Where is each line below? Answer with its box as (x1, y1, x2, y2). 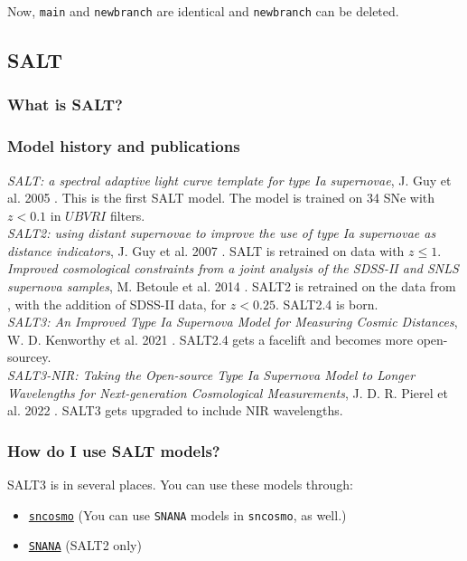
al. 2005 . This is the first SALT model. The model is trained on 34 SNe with (7, 188, 435, 207)
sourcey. (7, 347, 51, 366)
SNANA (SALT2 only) (28, 536, 142, 555)
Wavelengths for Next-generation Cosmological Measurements (7, 383, 345, 402)
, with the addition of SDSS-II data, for (7, 294, 227, 313)
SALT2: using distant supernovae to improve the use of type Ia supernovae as (7, 223, 436, 242)
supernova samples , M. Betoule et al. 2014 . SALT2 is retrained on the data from (7, 277, 456, 296)
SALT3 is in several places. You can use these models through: (7, 475, 353, 494)
